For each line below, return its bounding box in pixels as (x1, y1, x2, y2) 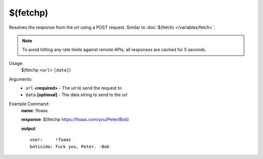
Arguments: (9, 76, 33, 82)
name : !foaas (21, 108, 48, 114)
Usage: (9, 60, 24, 66)
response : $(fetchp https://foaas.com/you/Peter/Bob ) (21, 117, 129, 122)
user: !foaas (30, 137, 71, 142)
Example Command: (9, 100, 50, 107)
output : (21, 125, 37, 131)
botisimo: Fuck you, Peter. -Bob (30, 144, 110, 149)
